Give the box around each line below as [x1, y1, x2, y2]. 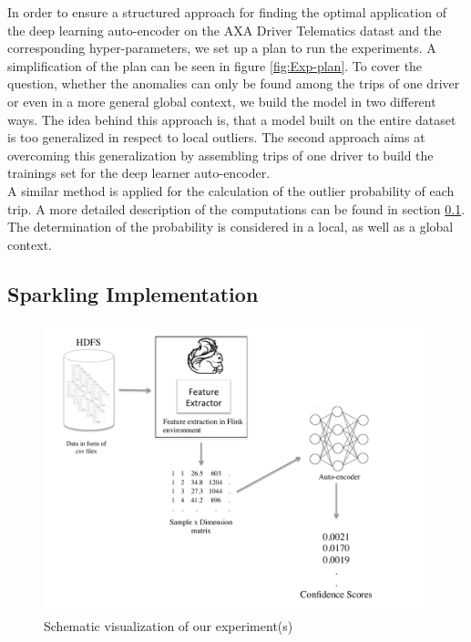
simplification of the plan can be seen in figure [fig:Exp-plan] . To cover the [7, 56, 423, 75]
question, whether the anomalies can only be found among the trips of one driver [7, 74, 460, 93]
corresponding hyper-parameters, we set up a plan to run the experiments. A [7, 38, 436, 57]
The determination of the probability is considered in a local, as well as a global [7, 217, 454, 236]
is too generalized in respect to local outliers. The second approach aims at [7, 128, 425, 147]
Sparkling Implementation [7, 279, 259, 307]
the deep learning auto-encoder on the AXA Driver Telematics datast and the [7, 20, 442, 39]
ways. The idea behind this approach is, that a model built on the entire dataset [7, 109, 456, 129]
